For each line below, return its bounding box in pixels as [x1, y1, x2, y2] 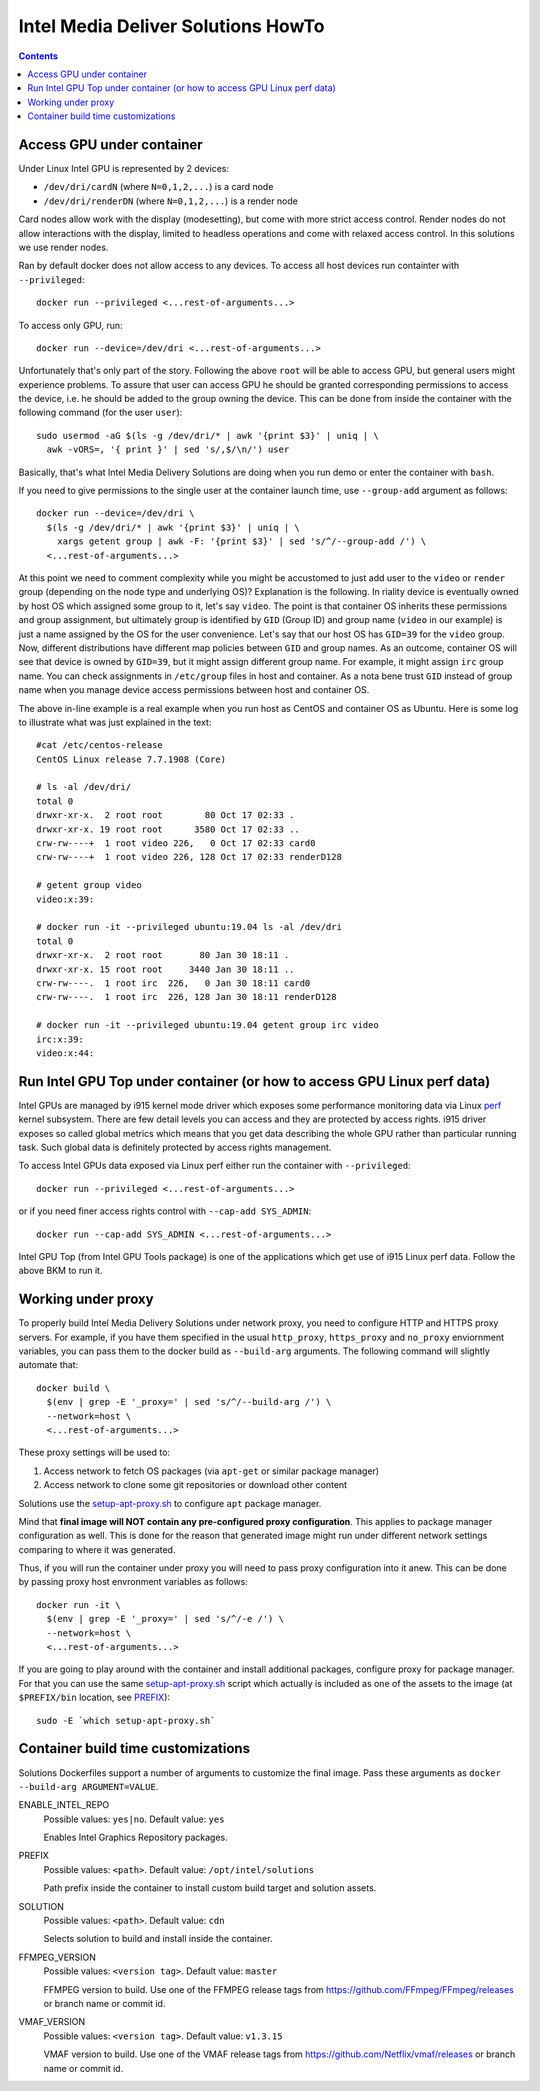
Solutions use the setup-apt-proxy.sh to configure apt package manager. [18, 1497, 322, 1509]
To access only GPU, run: [18, 319, 124, 331]
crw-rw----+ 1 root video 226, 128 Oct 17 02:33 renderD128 [36, 851, 342, 863]
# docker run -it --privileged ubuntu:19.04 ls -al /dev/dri [36, 921, 342, 933]
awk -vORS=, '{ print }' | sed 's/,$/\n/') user [46, 444, 290, 455]
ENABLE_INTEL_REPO [18, 1799, 110, 1811]
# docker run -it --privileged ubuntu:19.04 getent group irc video [36, 1020, 379, 1031]
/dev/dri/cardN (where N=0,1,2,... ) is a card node [43, 181, 274, 193]
